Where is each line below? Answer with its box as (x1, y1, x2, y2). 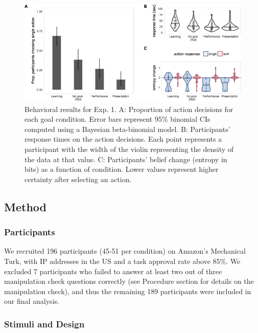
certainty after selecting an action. (25, 173, 132, 184)
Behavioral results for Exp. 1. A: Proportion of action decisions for (25, 103, 233, 114)
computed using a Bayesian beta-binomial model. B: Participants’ (25, 123, 230, 134)
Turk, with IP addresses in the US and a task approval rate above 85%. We (4, 256, 241, 267)
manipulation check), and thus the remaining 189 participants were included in (4, 285, 251, 296)
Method (4, 198, 46, 214)
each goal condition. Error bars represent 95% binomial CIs (25, 114, 210, 124)
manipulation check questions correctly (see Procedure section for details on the (4, 276, 254, 286)
